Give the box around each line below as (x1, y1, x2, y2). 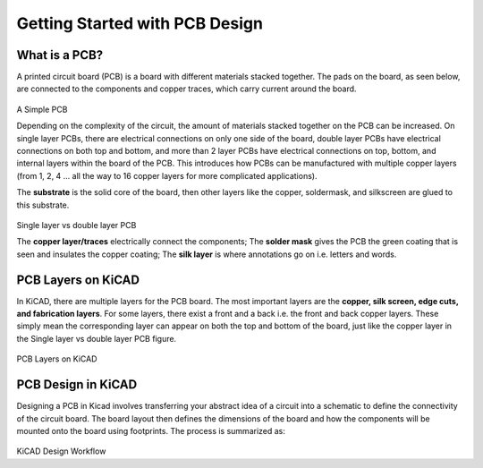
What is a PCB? (16, 47, 104, 63)
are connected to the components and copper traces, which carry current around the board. (16, 83, 357, 94)
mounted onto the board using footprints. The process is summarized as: (16, 425, 286, 436)
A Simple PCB (16, 104, 68, 115)
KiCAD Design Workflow (16, 446, 106, 456)
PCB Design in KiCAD (16, 377, 138, 393)
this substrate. (16, 200, 70, 210)
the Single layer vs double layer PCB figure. (16, 333, 177, 344)
